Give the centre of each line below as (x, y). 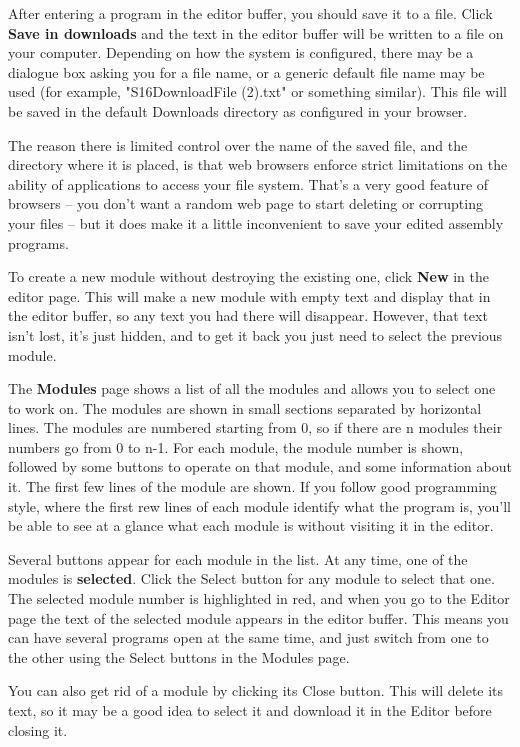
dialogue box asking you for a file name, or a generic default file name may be (246, 71)
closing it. (38, 729)
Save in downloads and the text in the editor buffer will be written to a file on (256, 32)
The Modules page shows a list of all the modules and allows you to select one (252, 388)
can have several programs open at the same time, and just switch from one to (248, 637)
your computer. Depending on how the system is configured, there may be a (241, 52)
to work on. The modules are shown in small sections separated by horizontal (245, 407)
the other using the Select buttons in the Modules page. (179, 656)
